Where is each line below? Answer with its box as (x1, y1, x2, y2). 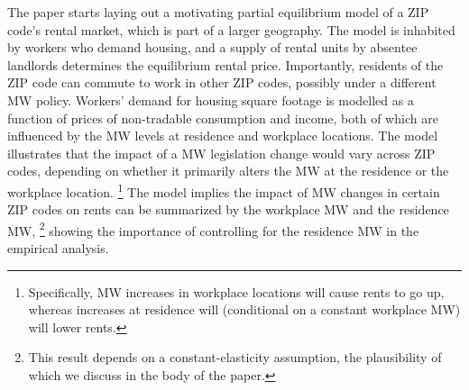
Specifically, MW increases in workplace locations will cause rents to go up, (28, 282, 445, 301)
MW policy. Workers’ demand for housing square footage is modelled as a (7, 90, 414, 109)
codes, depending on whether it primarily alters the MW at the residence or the (7, 161, 449, 180)
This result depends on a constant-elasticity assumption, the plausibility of (28, 348, 442, 367)
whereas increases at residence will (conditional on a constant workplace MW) (28, 300, 461, 319)
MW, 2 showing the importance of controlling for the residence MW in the (7, 218, 419, 240)
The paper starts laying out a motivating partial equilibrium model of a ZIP (7, 3, 429, 21)
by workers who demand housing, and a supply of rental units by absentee (7, 38, 418, 57)
